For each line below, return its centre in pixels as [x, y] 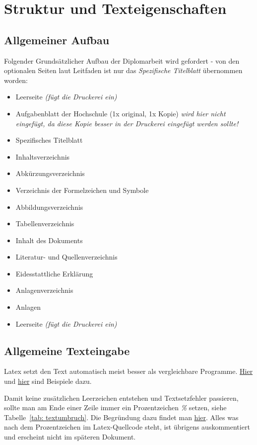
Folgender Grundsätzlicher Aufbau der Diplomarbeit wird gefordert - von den [122, 60]
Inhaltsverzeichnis [43, 156]
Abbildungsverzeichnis [49, 207]
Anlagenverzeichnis [44, 290]
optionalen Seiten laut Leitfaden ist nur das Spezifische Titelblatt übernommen [123, 70]
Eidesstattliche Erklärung [54, 273]
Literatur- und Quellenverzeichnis [66, 257]
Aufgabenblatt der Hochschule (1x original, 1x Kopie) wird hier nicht [121, 113]
